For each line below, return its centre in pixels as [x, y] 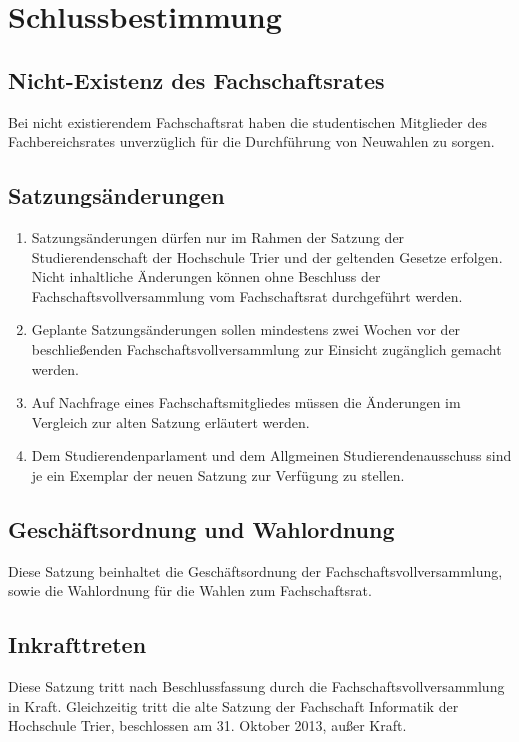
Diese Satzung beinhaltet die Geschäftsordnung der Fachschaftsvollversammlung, [255, 570]
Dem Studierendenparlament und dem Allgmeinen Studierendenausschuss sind [271, 455]
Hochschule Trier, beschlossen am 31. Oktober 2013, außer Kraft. [207, 725]
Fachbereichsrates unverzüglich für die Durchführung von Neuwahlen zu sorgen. [251, 141]
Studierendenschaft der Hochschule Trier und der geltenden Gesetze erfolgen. [267, 256]
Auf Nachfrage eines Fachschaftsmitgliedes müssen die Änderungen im [246, 402]
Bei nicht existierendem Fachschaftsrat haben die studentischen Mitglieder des [247, 121]
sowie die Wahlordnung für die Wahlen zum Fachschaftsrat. [190, 590]
